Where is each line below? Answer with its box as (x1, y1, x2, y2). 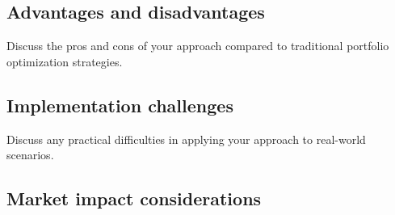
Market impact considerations (6, 186, 262, 211)
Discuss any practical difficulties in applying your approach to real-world (6, 130, 366, 147)
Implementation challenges (6, 92, 233, 117)
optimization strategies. (6, 53, 123, 70)
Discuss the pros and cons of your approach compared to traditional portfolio (6, 37, 389, 54)
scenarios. (6, 146, 54, 163)
